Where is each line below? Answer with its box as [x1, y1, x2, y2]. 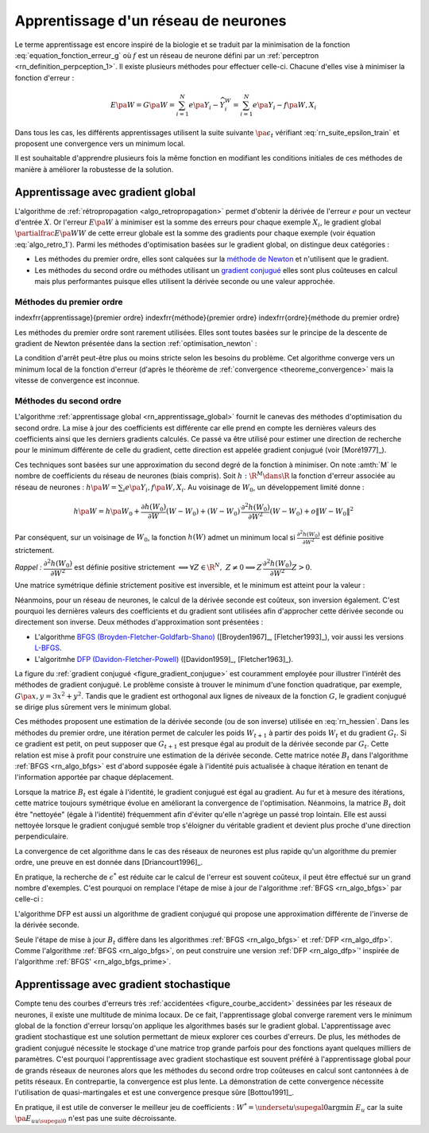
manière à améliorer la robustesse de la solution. [14, 164, 174, 174]
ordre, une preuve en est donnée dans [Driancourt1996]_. [14, 858, 203, 867]
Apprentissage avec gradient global [14, 185, 196, 199]
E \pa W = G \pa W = [110, 100, 176, 109]
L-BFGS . [34, 643, 63, 652]
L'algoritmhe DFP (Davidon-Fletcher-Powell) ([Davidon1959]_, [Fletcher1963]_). [34, 654, 294, 664]
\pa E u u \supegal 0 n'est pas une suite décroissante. [14, 1114, 177, 1125]
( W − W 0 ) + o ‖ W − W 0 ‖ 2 [269, 505, 354, 517]
